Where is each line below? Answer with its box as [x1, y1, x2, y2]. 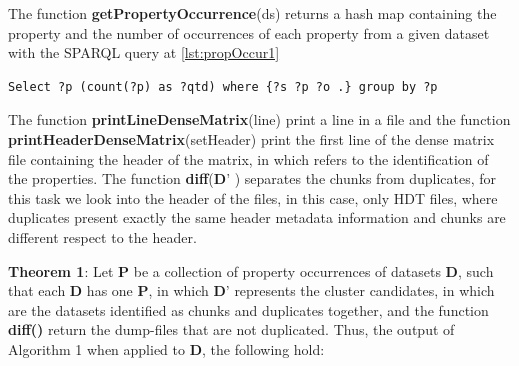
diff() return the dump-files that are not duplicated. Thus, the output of [8, 319, 455, 340]
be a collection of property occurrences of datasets [133, 260, 441, 281]
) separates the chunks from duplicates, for [234, 168, 497, 189]
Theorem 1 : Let [8, 260, 114, 281]
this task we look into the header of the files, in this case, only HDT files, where [8, 187, 498, 208]
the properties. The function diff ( [8, 168, 214, 189]
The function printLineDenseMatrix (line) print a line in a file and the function [8, 109, 511, 130]
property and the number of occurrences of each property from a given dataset [8, 22, 490, 43]
